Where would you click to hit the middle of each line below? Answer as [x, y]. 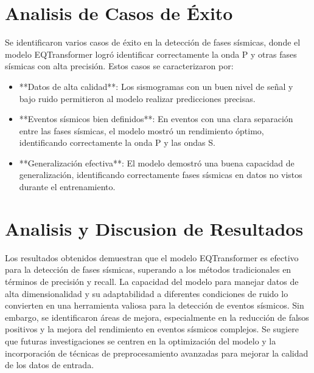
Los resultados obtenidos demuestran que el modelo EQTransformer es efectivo [152, 257]
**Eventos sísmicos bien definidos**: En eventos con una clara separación [156, 119]
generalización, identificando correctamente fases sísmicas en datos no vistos [161, 175]
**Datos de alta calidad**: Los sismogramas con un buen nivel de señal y [156, 86]
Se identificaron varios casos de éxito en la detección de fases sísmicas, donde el [153, 42]
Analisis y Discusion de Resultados [154, 228]
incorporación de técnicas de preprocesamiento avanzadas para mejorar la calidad [157, 353]
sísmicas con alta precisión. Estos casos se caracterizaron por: [119, 66]
